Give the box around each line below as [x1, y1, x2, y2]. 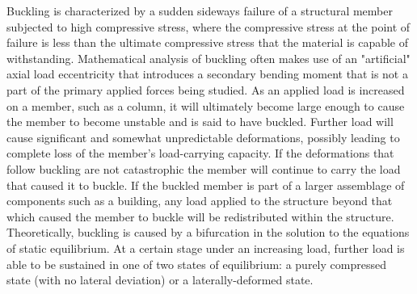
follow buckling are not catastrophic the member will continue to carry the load [6, 160, 401, 177]
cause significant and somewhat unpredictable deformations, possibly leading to [6, 128, 400, 145]
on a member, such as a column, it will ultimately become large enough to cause [6, 97, 405, 114]
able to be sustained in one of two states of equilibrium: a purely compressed [6, 255, 386, 272]
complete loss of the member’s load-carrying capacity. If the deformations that [6, 145, 394, 162]
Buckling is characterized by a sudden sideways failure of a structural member [6, 2, 393, 19]
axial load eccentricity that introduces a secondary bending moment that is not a [6, 65, 408, 82]
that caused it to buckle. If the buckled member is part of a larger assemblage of [6, 176, 405, 193]
